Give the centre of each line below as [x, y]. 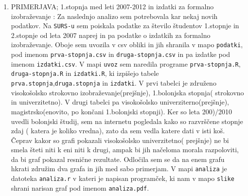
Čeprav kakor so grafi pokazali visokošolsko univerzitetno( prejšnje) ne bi [120, 140]
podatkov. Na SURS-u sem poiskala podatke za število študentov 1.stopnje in [125, 26]
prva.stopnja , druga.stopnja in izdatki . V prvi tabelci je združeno [114, 83]
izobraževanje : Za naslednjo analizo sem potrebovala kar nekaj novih [114, 16]
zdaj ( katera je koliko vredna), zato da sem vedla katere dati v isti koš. [118, 131]
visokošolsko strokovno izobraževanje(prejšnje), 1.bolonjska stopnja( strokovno [127, 92]
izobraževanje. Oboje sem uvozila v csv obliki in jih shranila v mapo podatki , [127, 45]
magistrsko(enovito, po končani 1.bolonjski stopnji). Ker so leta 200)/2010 [122, 111]
